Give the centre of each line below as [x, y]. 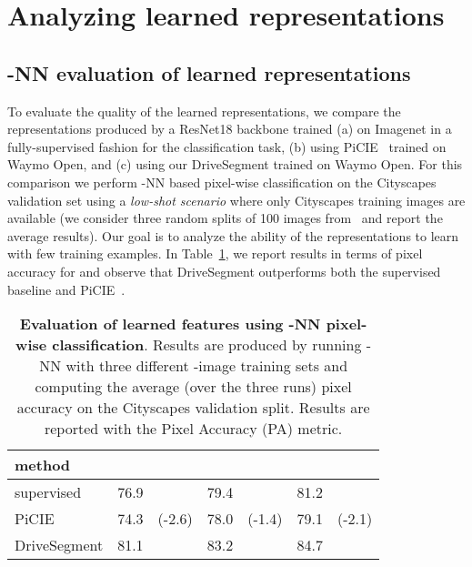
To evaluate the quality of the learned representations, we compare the [204, 111]
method [43, 465]
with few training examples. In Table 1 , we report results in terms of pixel [215, 253]
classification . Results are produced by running [207, 345]
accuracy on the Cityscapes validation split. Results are [193, 408]
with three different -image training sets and [207, 366]
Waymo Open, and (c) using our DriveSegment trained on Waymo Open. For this [235, 164]
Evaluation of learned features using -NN [170, 324]
